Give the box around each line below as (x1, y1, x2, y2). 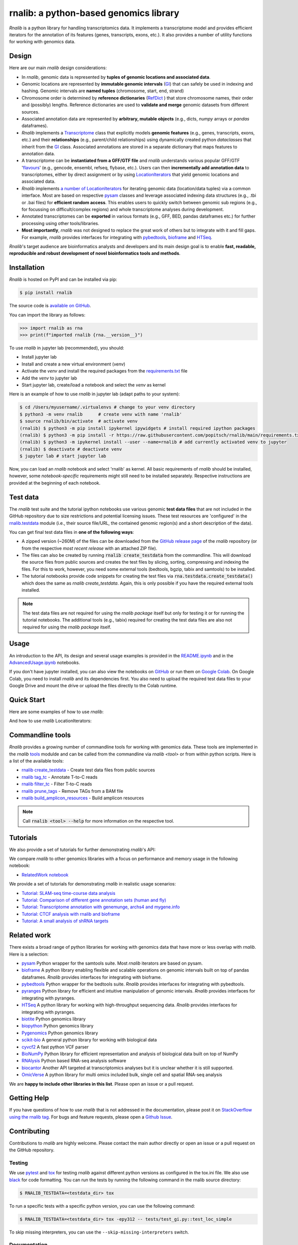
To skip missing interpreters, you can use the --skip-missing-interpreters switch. (9, 1229, 189, 1235)
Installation (9, 263, 45, 272)
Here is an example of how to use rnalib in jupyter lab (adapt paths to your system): (9, 391, 180, 397)
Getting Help (9, 1094, 49, 1103)
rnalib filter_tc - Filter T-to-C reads (21, 781, 92, 787)
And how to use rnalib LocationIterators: (9, 718, 92, 724)
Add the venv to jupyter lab (21, 375, 77, 381)
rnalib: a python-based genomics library (9, 7, 180, 18)
